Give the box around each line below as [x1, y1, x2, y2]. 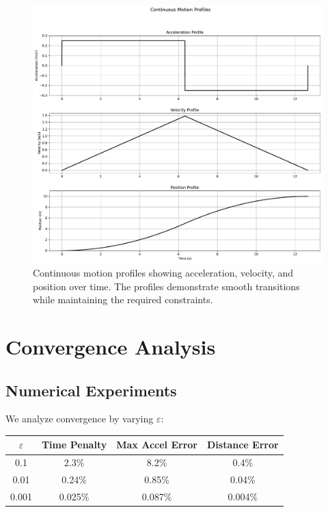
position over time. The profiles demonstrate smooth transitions [33, 279, 300, 293]
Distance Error [206, 437, 279, 452]
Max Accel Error [116, 437, 197, 452]
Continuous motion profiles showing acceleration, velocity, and [33, 265, 294, 279]
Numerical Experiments [5, 379, 177, 400]
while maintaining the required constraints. [33, 292, 213, 307]
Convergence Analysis [5, 332, 216, 360]
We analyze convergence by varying [5, 411, 154, 426]
